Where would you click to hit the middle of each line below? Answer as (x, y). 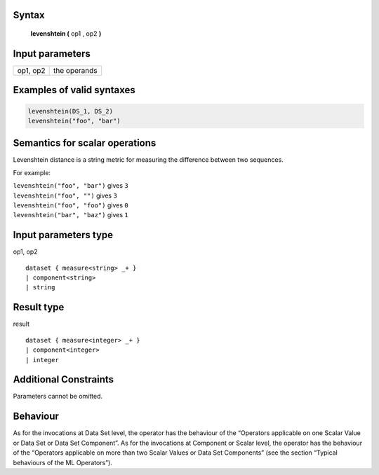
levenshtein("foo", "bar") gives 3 (71, 186)
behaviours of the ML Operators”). (62, 462)
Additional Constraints (64, 379)
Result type (39, 307)
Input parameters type (63, 235)
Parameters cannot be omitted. (58, 397)
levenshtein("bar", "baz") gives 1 (71, 215)
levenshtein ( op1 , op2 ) (66, 34)
